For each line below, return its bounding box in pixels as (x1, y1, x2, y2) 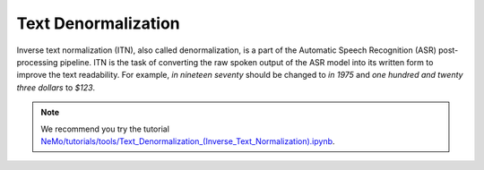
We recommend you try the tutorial (40, 123, 170, 134)
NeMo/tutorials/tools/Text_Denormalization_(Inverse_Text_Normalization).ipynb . (40, 135, 335, 147)
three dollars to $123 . (16, 81, 96, 93)
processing (16, 56, 58, 67)
